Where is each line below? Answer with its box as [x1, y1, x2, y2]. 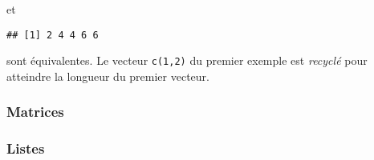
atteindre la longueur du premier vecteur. [6, 67, 209, 84]
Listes [6, 138, 45, 158]
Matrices [6, 102, 64, 122]
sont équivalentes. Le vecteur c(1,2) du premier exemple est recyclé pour [6, 52, 368, 69]
